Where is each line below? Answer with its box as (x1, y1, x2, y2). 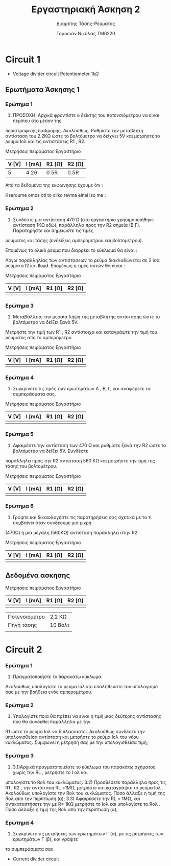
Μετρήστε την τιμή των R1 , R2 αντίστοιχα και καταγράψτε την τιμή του (5, 329, 157, 335)
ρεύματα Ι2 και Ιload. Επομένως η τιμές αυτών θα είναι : (5, 262, 125, 269)
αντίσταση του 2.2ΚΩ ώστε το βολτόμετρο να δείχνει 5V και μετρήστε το (5, 133, 160, 139)
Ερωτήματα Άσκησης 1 (5, 85, 80, 94)
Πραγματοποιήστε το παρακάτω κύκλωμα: (12, 673, 103, 680)
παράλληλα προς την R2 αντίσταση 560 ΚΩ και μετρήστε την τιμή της (5, 457, 156, 463)
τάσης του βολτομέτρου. (5, 463, 58, 469)
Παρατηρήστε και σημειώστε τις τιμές (12, 227, 93, 233)
